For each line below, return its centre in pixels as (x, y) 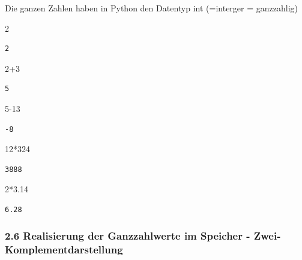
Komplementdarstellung (64, 250)
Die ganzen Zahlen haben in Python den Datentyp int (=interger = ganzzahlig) (151, 8)
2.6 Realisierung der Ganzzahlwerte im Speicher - (128, 236)
